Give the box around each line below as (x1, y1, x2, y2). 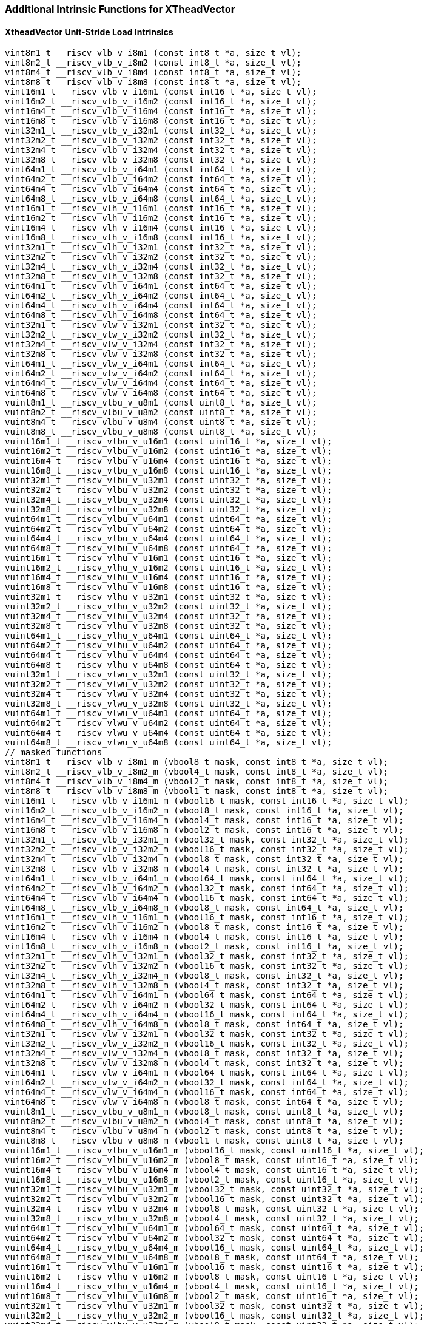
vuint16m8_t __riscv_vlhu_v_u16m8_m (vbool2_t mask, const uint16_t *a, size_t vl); (5, 1291, 419, 1302)
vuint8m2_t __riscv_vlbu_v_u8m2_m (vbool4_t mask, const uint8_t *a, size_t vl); (5, 1116, 404, 1127)
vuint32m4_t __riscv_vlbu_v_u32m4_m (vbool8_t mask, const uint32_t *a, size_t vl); (5, 1204, 419, 1214)
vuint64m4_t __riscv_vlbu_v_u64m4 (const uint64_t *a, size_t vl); (5, 534, 332, 544)
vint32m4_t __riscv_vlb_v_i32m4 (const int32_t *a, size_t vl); (5, 145, 317, 155)
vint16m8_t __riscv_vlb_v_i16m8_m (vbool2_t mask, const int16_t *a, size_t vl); (5, 825, 404, 835)
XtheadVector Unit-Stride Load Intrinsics (5, 26, 173, 37)
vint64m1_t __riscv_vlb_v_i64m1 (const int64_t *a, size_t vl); (5, 165, 317, 175)
